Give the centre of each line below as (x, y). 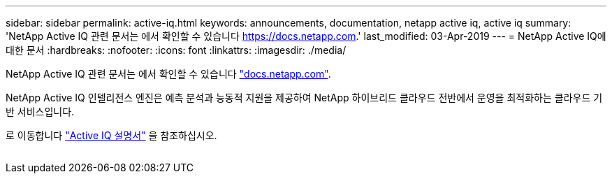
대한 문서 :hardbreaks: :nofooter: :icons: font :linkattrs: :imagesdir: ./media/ (176, 50)
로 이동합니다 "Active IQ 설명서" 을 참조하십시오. (111, 135)
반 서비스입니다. (40, 112)
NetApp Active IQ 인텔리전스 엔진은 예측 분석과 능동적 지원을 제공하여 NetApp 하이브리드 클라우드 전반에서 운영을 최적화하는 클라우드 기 (304, 98)
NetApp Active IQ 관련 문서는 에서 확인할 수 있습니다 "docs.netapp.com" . (168, 74)
